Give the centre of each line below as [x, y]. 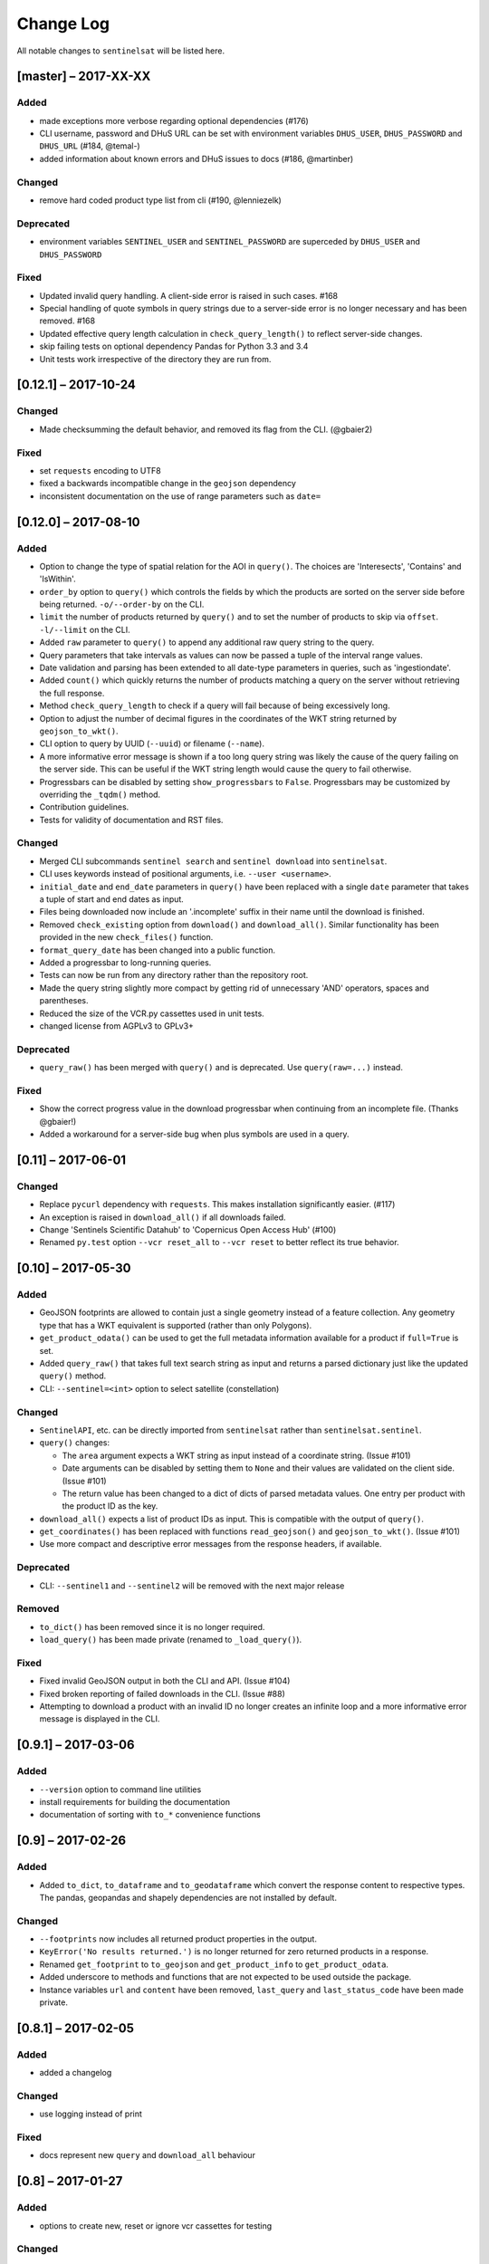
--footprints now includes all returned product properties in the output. [178, 1939]
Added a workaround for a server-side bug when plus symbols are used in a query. [194, 1134]
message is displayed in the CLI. [100, 1719]
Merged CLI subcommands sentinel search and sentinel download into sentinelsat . [213, 861]
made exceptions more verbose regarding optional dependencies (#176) [174, 120]
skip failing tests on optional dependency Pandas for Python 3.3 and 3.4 [174, 346]
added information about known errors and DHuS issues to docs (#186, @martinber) [197, 158]
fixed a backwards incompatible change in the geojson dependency [168, 484]
